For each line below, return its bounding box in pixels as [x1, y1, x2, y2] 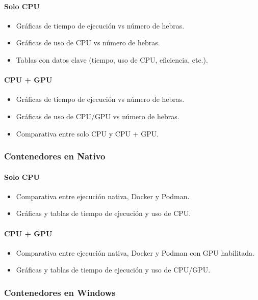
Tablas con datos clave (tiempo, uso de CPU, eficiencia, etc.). [16, 54, 208, 65]
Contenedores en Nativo [4, 150, 106, 162]
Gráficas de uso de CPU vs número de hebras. [16, 37, 160, 48]
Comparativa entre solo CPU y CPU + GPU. [16, 128, 159, 139]
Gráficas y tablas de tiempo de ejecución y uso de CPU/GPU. [16, 264, 211, 275]
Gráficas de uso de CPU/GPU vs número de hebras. [16, 111, 179, 121]
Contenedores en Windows [4, 286, 116, 298]
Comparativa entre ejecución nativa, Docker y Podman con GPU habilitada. [16, 247, 254, 258]
